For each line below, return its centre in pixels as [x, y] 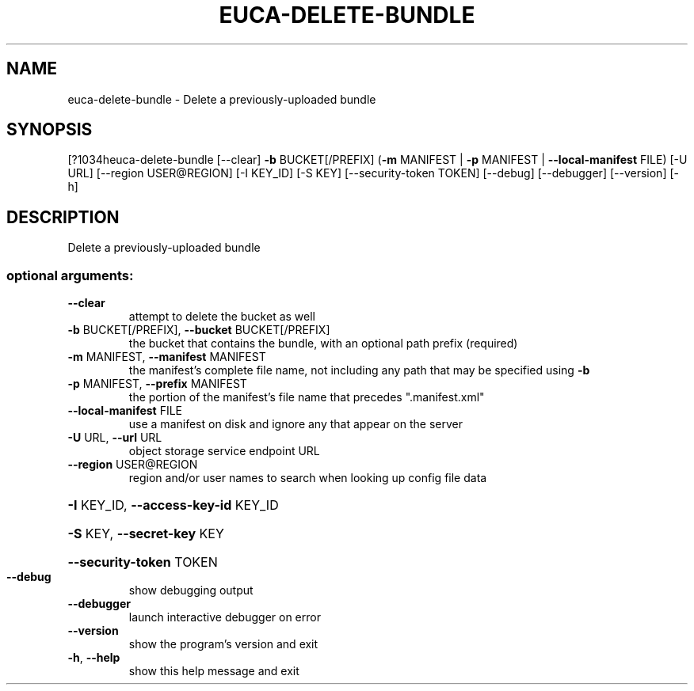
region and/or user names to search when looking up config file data [308, 478]
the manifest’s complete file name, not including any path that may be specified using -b [359, 370]
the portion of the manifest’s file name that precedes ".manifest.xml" [307, 397]
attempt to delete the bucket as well [222, 317]
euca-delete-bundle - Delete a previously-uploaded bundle [222, 99]
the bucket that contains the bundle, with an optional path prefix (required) [323, 344]
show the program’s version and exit [223, 644]
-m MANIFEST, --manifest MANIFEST [167, 357]
